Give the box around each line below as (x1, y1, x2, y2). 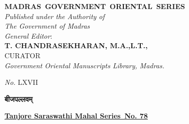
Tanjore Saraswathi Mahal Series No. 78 (5, 110, 148, 121)
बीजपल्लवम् (5, 93, 33, 104)
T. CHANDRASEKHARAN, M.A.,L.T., (5, 40, 148, 51)
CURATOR (5, 50, 41, 60)
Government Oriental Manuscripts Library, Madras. (5, 60, 164, 70)
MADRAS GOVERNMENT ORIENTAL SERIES (5, 1, 185, 11)
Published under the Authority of (5, 11, 105, 21)
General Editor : (5, 30, 53, 41)
